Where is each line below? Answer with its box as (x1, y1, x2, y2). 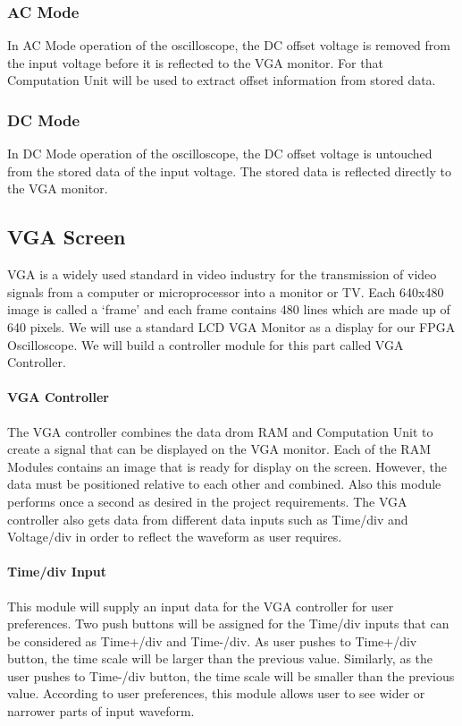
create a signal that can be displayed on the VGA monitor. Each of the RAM (7, 440, 431, 458)
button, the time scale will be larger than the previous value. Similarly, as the (7, 649, 433, 668)
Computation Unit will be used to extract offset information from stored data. (7, 71, 436, 90)
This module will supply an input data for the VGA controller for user (7, 596, 394, 615)
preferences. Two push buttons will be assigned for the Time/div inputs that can (7, 614, 449, 633)
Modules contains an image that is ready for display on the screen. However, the (7, 457, 448, 475)
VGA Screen (7, 223, 126, 251)
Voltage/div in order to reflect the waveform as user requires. (7, 527, 342, 546)
